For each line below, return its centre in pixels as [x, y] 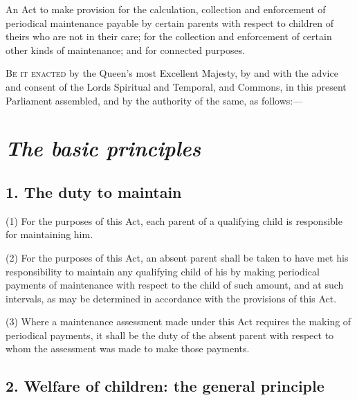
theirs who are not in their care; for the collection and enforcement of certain [169, 36]
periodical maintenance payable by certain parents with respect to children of [170, 22]
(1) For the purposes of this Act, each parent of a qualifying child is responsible [174, 220]
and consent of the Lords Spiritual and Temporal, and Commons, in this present [176, 86]
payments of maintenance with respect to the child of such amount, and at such [175, 285]
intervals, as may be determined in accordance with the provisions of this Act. [171, 298]
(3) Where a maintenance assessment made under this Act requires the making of [178, 321]
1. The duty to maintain [94, 191]
